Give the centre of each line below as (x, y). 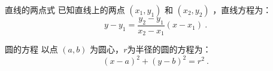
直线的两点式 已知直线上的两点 (65, 10)
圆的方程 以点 (31, 49)
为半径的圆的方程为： (169, 49)
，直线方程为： (242, 10)
